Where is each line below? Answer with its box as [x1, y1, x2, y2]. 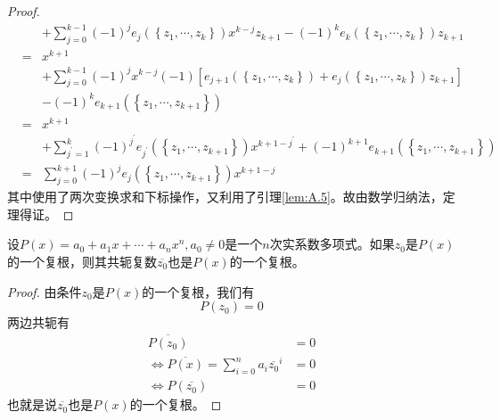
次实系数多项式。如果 [269, 235, 395, 253]
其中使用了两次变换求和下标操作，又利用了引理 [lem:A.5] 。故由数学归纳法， [7, 187, 443, 206]
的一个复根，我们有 [142, 282, 255, 301]
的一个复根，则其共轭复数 [7, 252, 157, 270]
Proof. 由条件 [7, 282, 82, 301]
